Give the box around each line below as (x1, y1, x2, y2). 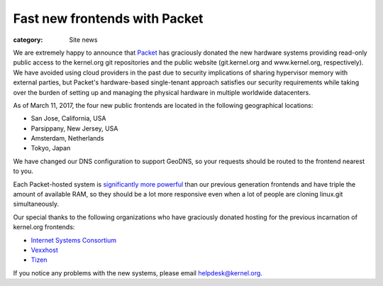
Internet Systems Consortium (30, 236, 117, 244)
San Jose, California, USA (30, 114, 106, 123)
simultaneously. (13, 199, 60, 209)
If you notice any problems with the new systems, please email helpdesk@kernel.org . (13, 268, 262, 277)
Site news (69, 35, 98, 44)
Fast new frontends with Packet (13, 11, 204, 26)
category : (13, 35, 43, 44)
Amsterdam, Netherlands (30, 134, 104, 143)
